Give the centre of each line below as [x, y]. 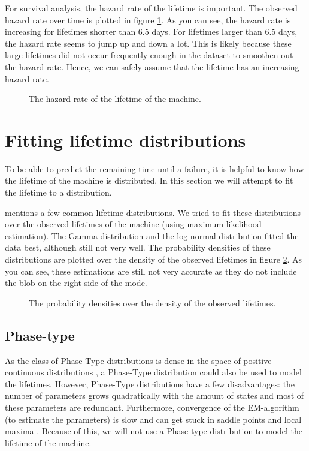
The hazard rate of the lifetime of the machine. [115, 99]
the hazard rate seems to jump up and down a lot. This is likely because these [148, 43]
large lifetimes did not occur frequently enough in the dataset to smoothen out [149, 55]
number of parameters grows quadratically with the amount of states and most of [154, 396]
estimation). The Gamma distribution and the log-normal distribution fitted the [152, 235]
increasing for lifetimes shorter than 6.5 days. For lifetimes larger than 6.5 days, [151, 31]
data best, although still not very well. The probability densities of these [138, 247]
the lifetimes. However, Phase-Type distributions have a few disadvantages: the [150, 384]
